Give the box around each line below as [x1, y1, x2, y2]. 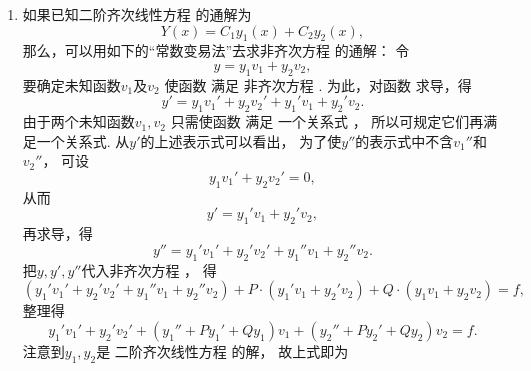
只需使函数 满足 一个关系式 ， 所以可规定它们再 [170, 111, 484, 132]
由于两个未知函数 [22, 111, 135, 132]
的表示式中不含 [355, 130, 454, 151]
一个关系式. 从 [36, 130, 130, 151]
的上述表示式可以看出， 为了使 [140, 130, 342, 151]
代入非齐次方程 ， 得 [81, 259, 217, 280]
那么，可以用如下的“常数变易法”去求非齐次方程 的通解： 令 [22, 40, 410, 61]
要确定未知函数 [22, 74, 121, 95]
